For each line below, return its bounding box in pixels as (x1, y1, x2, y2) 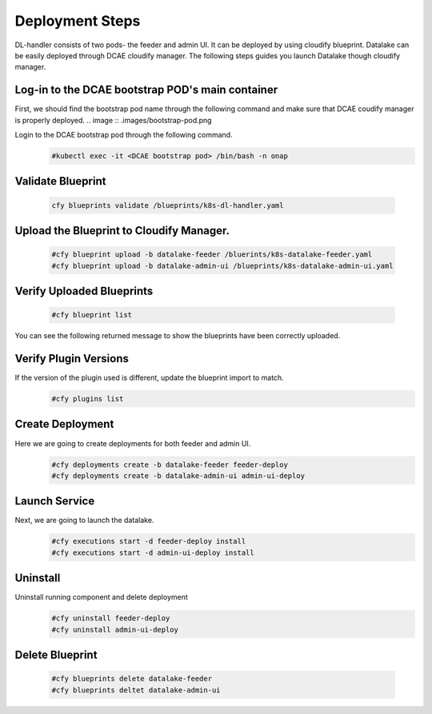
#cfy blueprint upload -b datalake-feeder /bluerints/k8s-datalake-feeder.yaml (51, 250, 373, 259)
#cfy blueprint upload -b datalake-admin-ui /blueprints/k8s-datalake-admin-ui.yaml (51, 261, 394, 270)
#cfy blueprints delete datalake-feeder (51, 674, 212, 684)
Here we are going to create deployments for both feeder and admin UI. (14, 438, 251, 448)
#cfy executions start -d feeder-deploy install (51, 536, 246, 546)
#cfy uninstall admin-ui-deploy (51, 624, 179, 634)
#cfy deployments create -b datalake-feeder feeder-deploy (51, 460, 288, 469)
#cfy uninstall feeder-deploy (51, 614, 170, 623)
